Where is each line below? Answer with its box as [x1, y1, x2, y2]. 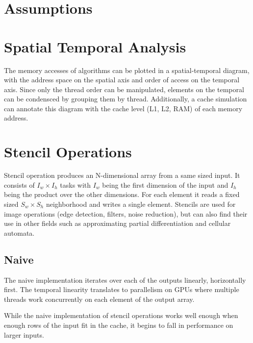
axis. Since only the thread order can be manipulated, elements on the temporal [4, 84, 244, 94]
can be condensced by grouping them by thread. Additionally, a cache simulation [4, 94, 247, 104]
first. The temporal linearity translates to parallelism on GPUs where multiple [4, 284, 239, 294]
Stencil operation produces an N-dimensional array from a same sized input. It [4, 170, 240, 180]
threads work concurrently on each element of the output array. [4, 294, 195, 304]
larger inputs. [4, 329, 44, 340]
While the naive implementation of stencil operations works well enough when [4, 310, 238, 320]
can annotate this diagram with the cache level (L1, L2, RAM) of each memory [4, 103, 243, 113]
